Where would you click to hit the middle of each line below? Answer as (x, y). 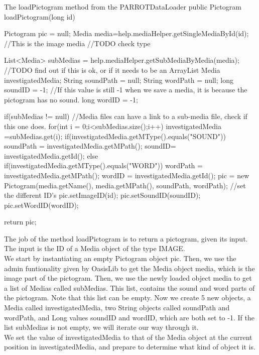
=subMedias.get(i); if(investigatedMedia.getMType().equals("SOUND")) (115, 136)
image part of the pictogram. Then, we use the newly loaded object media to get (128, 278)
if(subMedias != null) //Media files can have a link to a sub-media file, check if (126, 116)
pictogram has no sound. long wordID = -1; (71, 99)
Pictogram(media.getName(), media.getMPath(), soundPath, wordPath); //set (125, 185)
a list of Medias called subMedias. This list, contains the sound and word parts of (129, 287)
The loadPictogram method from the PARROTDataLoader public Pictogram (123, 7)
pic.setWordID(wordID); (41, 205)
